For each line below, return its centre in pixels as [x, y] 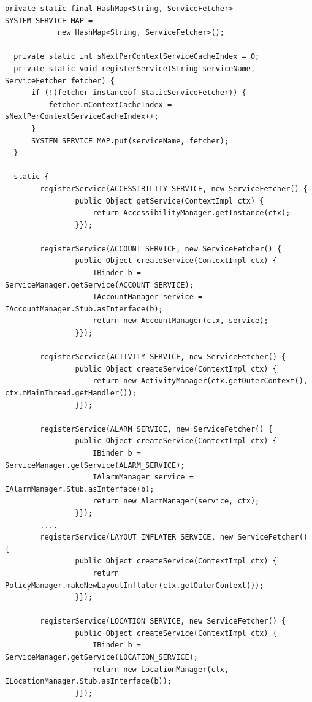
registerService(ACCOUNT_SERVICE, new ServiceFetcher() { [161, 249]
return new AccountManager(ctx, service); [181, 321]
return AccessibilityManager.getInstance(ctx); [192, 213]
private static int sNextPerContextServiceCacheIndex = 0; [137, 57]
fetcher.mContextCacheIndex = [110, 105]
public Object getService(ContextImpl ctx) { [169, 201]
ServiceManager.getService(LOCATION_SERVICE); [101, 658]
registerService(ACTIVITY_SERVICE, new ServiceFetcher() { [163, 357]
